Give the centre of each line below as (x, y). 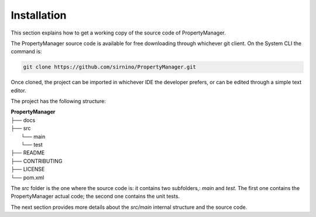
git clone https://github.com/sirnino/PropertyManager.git (109, 67)
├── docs (23, 120)
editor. (18, 90)
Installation (39, 15)
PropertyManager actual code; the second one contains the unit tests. (95, 197)
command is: (26, 51)
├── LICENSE (28, 169)
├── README (28, 153)
